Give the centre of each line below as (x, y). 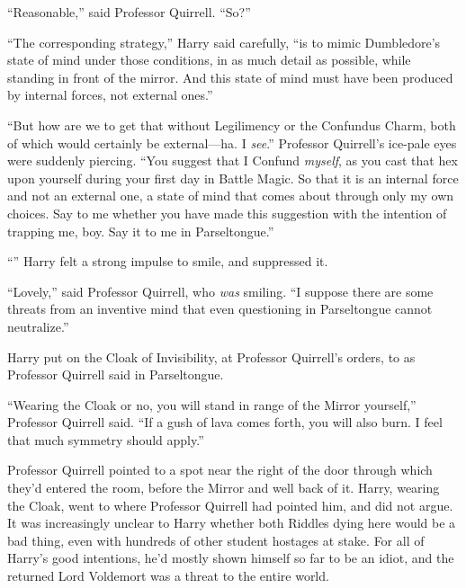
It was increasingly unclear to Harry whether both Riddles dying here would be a (232, 523)
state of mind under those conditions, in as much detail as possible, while (209, 60)
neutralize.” (38, 326)
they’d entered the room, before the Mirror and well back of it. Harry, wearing (224, 488)
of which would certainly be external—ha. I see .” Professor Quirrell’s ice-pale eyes (232, 143)
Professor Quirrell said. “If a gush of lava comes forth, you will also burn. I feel (225, 422)
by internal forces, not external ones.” (110, 95)
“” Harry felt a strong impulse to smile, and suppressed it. (168, 261)
